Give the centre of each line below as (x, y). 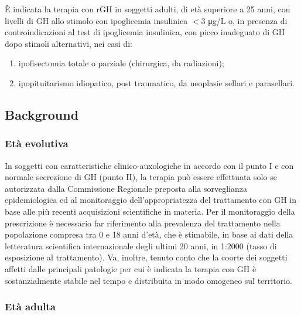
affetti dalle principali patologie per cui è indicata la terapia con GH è (131, 268)
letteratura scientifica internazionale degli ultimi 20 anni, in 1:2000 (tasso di (141, 245)
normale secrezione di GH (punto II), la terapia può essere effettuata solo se (141, 177)
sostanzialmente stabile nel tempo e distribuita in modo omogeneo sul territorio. (148, 280)
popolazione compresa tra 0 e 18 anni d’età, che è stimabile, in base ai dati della (149, 234)
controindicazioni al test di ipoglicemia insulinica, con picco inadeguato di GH (145, 32)
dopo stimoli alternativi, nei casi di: (69, 43)
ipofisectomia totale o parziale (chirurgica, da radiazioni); (121, 63)
